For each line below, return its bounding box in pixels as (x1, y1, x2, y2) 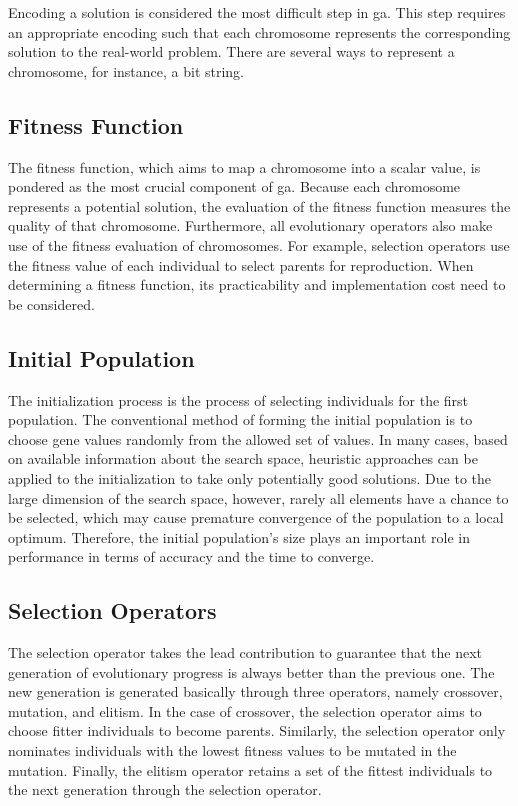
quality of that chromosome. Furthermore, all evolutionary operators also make (8, 215, 493, 236)
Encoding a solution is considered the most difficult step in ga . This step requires (8, 2, 506, 22)
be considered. (8, 293, 95, 314)
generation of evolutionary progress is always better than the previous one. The (8, 661, 495, 682)
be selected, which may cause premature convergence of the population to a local (8, 507, 504, 528)
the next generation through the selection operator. (8, 779, 322, 800)
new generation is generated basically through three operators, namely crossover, (8, 681, 503, 702)
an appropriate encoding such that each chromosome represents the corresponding (8, 21, 511, 42)
